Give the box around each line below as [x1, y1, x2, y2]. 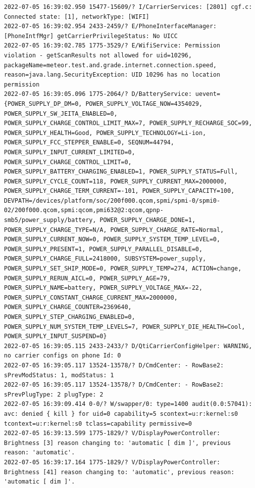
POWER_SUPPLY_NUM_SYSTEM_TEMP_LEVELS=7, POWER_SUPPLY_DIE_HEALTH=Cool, [4, 323, 245, 330]
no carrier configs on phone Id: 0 [4, 352, 121, 359]
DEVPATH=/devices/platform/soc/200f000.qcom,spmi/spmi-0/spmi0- [4, 197, 220, 204]
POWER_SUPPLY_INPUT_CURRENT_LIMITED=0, [4, 148, 135, 156]
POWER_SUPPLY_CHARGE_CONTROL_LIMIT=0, [4, 158, 132, 166]
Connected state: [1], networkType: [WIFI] [4, 13, 150, 20]
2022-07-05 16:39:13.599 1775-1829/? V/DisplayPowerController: [4, 430, 220, 437]
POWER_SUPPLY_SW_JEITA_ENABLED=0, [4, 110, 118, 117]
